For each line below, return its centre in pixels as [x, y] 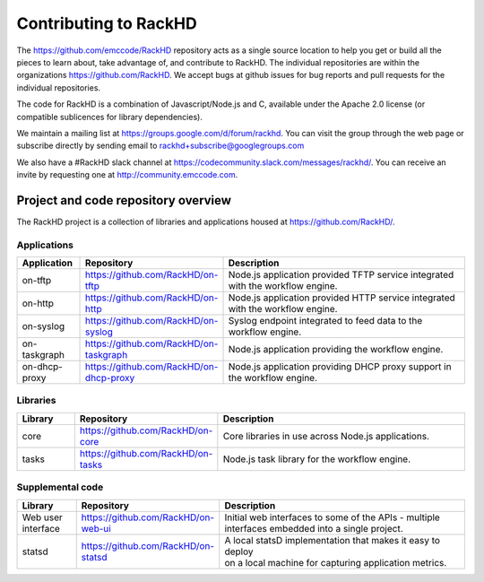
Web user [42, 517]
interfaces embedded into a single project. [314, 528]
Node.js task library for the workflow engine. [317, 459]
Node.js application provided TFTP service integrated [341, 275]
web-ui [96, 528]
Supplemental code [60, 487]
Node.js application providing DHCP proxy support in [340, 367]
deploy [239, 552]
